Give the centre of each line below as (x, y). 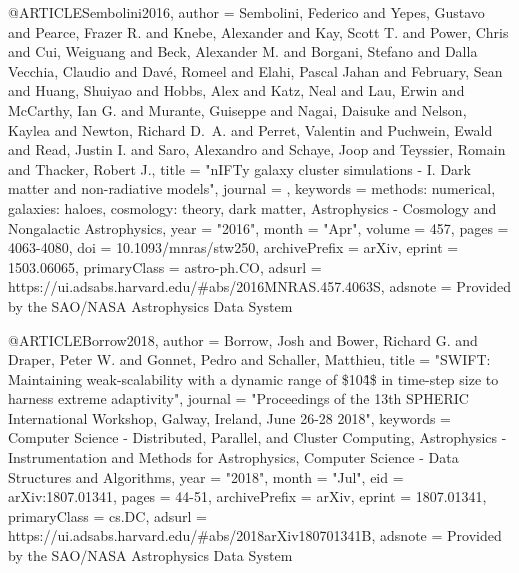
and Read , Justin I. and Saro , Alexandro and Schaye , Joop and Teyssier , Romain (257, 149)
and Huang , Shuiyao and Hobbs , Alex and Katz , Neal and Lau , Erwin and (236, 90)
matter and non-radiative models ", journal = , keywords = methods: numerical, (252, 188)
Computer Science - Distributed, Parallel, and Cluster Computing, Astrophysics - (257, 437)
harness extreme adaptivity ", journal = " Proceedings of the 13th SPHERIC (238, 398)
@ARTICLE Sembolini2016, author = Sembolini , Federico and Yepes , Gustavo (246, 12)
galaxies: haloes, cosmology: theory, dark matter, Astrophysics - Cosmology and (252, 207)
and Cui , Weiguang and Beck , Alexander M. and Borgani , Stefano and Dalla (243, 51)
